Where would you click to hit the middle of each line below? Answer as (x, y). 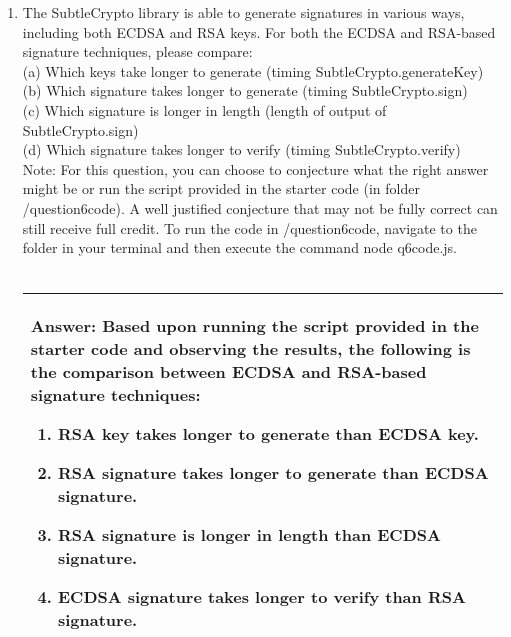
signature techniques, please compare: (137, 51)
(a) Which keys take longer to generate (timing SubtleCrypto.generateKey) (253, 70)
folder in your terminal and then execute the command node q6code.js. (240, 247)
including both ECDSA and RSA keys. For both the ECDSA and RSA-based (259, 31)
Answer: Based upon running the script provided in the (254, 326)
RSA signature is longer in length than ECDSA (249, 535)
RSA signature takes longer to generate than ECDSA (273, 473)
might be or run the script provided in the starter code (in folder (221, 188)
